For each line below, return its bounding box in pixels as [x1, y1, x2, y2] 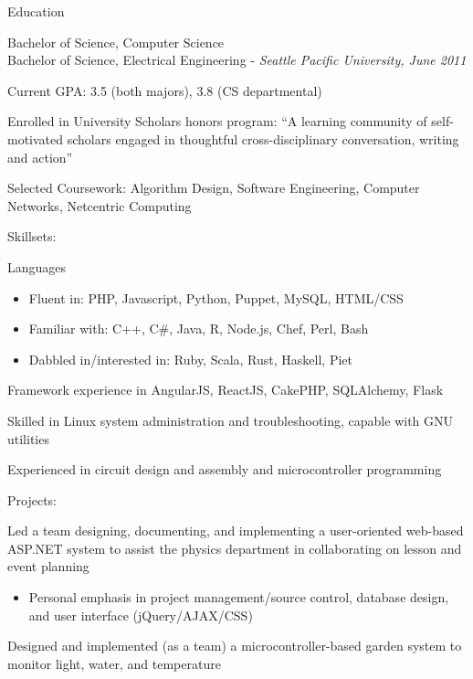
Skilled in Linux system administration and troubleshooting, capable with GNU [7, 410, 454, 430]
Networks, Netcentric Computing [7, 196, 192, 215]
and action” [7, 147, 73, 166]
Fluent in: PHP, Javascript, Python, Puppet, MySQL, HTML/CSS [28, 288, 404, 307]
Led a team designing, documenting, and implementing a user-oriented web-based [7, 521, 464, 540]
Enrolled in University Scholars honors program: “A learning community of [7, 111, 427, 131]
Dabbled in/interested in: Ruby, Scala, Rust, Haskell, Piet [28, 349, 352, 368]
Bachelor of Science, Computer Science [7, 32, 225, 51]
